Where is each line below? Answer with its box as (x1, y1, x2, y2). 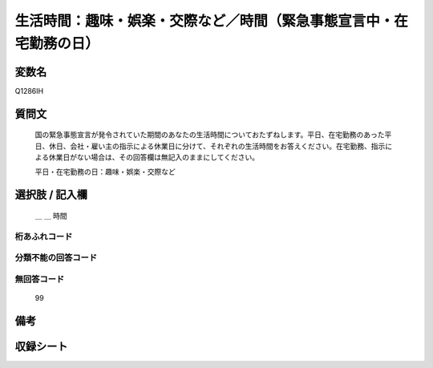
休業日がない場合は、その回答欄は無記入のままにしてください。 (48, 152, 260, 162)
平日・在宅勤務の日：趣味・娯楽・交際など (34, 167, 176, 176)
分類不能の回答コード (14, 253, 98, 264)
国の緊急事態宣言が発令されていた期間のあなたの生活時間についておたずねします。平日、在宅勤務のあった (34, 130, 385, 140)
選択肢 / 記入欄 (14, 188, 88, 202)
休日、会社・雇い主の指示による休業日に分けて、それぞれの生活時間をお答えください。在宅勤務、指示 (48, 141, 386, 151)
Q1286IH (14, 86, 44, 95)
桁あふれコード (14, 231, 73, 242)
